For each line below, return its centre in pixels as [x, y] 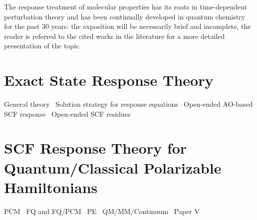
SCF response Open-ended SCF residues [67, 113]
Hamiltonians [51, 187]
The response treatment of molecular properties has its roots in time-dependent [126, 6]
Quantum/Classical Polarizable [113, 167]
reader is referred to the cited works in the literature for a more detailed [115, 36]
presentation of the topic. [43, 46]
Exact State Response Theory [109, 80]
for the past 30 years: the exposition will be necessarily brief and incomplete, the [128, 26]
